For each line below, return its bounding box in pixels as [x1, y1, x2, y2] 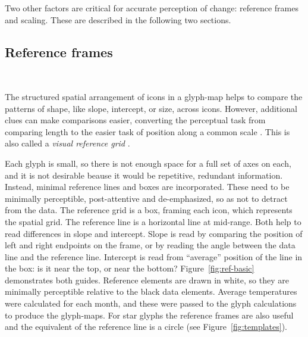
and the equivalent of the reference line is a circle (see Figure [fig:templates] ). [5, 320, 287, 333]
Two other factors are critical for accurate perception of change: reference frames [5, 2, 299, 14]
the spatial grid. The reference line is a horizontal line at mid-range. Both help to [5, 215, 301, 227]
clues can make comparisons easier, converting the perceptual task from [5, 114, 266, 126]
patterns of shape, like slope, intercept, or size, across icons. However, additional [5, 102, 297, 114]
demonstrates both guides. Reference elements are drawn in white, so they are [5, 273, 289, 286]
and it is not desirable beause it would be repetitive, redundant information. [5, 168, 283, 181]
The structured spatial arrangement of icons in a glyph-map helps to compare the [5, 90, 303, 102]
